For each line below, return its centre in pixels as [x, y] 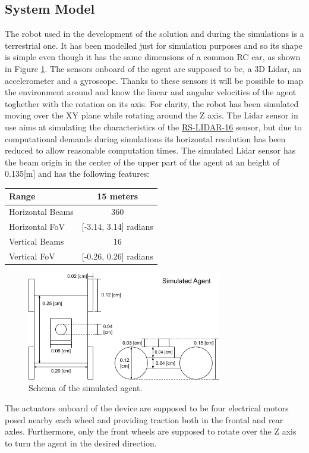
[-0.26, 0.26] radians [117, 256]
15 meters [118, 196]
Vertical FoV [32, 256]
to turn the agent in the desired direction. [81, 443]
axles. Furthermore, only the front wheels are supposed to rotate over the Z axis [151, 431]
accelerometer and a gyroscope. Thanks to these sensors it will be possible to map [154, 80]
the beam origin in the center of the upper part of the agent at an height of [142, 162]
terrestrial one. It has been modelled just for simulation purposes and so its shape [154, 45]
